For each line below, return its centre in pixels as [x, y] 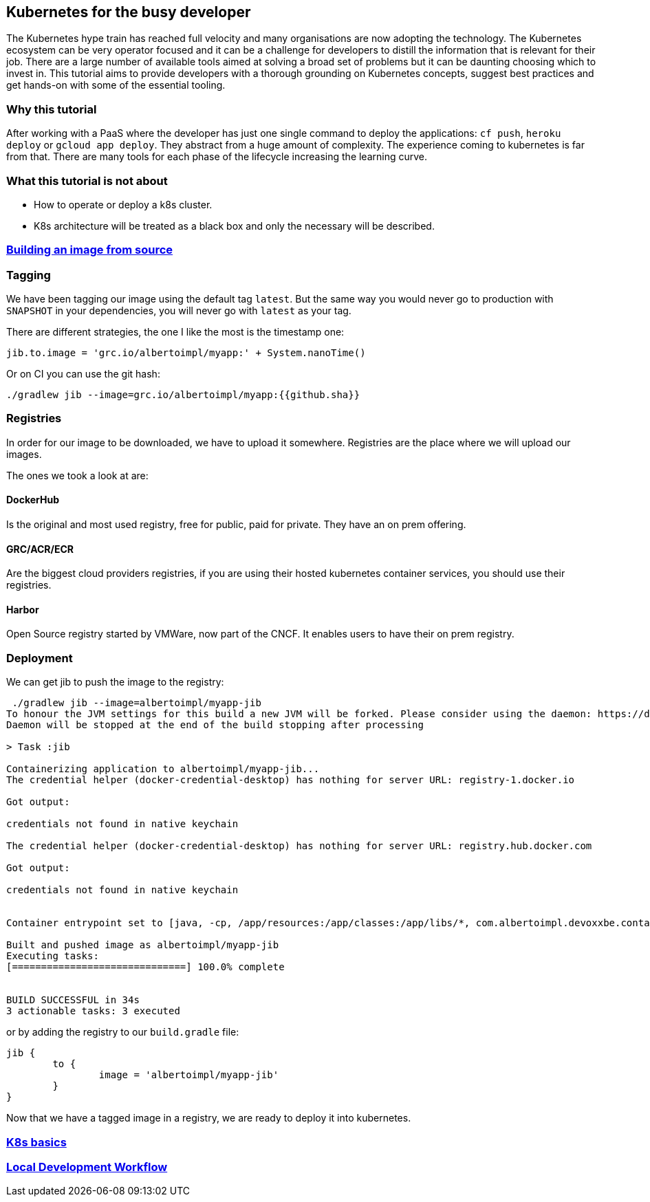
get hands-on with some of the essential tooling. [116, 85]
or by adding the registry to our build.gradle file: [123, 1032]
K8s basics [36, 1142]
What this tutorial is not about [87, 181]
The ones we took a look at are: [77, 475]
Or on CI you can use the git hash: [83, 374]
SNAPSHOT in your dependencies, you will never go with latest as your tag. [179, 311]
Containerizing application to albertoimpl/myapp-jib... [163, 769]
